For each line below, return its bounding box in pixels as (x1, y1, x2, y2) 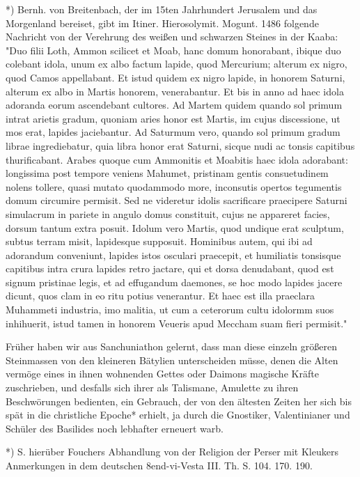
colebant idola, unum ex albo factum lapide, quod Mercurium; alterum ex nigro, (6, 56, 347, 71)
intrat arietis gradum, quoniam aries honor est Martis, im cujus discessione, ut (6, 111, 341, 125)
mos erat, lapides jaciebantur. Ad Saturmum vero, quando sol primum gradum (6, 125, 341, 139)
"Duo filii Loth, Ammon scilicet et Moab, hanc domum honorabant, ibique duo (6, 42, 341, 57)
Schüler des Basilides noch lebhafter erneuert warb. (6, 421, 224, 435)
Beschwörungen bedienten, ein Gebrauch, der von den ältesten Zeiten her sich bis (6, 393, 352, 408)
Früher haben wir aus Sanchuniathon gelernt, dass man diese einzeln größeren (6, 339, 337, 354)
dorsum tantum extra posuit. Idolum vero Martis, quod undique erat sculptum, (6, 220, 344, 235)
